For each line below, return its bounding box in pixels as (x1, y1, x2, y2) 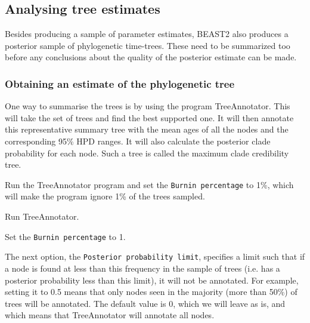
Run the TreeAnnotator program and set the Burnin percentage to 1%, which (5, 178, 294, 190)
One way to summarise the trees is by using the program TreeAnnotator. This (5, 100, 290, 112)
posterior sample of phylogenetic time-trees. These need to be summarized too (5, 39, 290, 51)
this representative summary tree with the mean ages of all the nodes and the (5, 123, 289, 136)
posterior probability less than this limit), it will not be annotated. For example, (5, 273, 299, 286)
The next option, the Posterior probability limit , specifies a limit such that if (5, 250, 305, 263)
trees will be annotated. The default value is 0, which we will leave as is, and (5, 297, 286, 309)
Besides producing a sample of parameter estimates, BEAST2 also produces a (5, 27, 289, 40)
